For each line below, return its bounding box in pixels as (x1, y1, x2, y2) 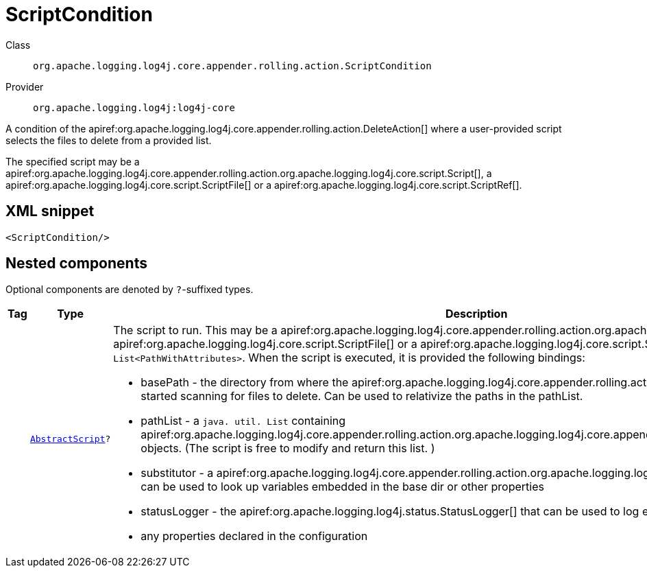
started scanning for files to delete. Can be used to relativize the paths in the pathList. (141, 389, 583, 404)
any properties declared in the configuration (141, 529, 368, 543)
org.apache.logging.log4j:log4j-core (33, 102, 236, 113)
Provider (5, 80, 44, 93)
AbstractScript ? (29, 433, 111, 444)
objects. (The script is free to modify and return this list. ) (141, 441, 435, 456)
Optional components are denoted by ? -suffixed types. (5, 283, 254, 296)
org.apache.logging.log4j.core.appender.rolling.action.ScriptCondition (33, 60, 432, 71)
